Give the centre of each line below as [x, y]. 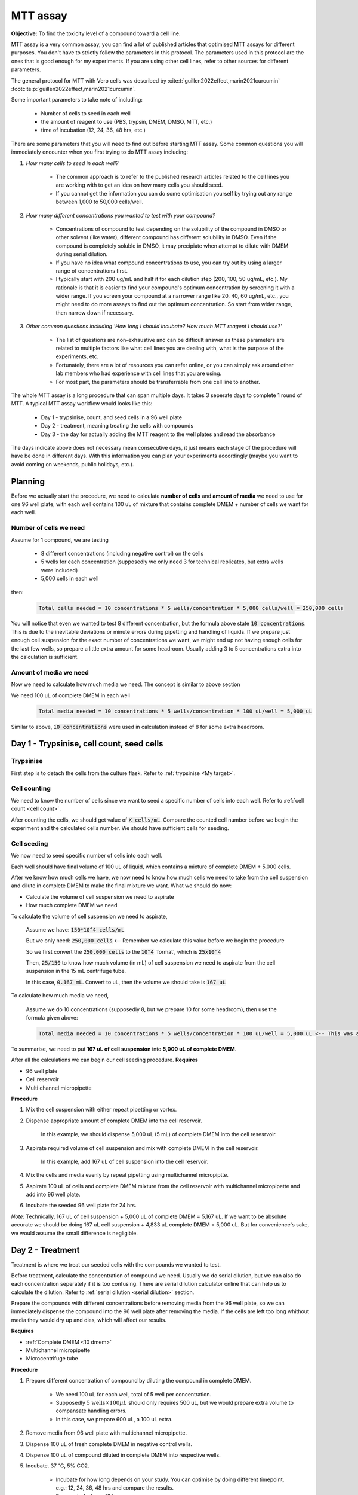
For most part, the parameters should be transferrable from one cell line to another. [158, 382]
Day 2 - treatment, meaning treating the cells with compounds [117, 426]
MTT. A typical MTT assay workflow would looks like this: [82, 404]
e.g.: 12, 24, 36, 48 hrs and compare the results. [115, 1488]
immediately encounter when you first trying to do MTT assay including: [99, 152]
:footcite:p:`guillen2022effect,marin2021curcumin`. [74, 89]
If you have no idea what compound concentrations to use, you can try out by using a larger [169, 263]
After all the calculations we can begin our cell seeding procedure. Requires [104, 1060]
